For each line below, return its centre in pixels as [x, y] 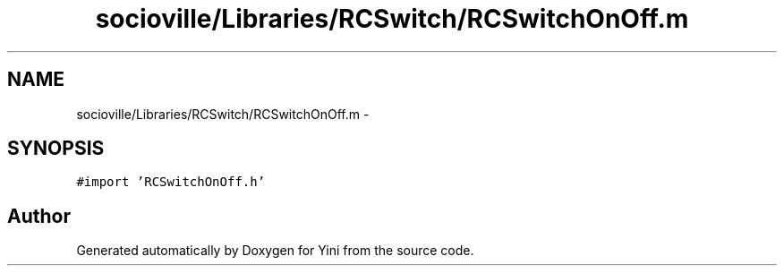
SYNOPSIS [56, 149]
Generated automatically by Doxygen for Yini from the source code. [275, 251]
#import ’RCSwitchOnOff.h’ [171, 182]
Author [39, 216]
